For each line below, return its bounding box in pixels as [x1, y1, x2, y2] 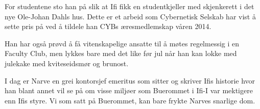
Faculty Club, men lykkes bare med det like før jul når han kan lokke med [5, 48, 237, 59]
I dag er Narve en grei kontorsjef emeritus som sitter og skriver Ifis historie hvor [5, 75, 255, 86]
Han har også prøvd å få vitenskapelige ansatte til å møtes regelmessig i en [5, 38, 240, 48]
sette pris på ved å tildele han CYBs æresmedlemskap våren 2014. [5, 21, 211, 32]
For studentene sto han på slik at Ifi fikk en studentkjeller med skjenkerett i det [5, 1, 254, 11]
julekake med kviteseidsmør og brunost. [5, 58, 129, 68]
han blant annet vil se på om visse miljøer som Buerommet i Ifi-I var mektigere [5, 85, 253, 96]
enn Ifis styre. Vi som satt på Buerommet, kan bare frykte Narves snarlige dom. [5, 95, 255, 105]
